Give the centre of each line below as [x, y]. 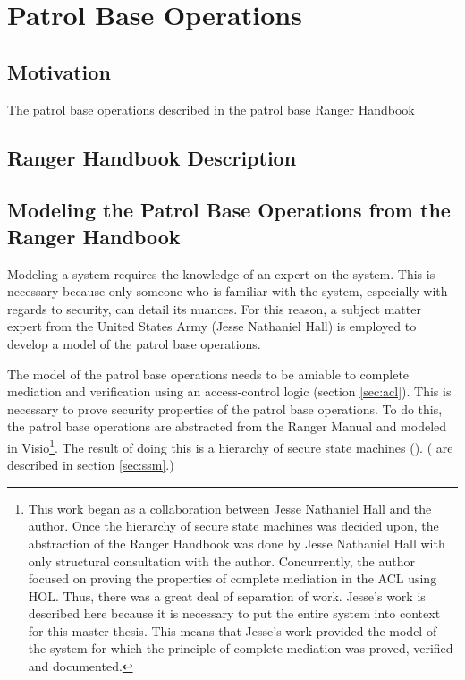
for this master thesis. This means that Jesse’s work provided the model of [232, 630]
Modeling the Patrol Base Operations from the [229, 210]
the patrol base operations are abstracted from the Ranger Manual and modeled [227, 426]
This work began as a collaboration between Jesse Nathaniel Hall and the [230, 508]
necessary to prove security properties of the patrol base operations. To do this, [225, 408]
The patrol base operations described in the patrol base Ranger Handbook [211, 109]
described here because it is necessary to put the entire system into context [234, 613]
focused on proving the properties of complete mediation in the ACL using [232, 578]
